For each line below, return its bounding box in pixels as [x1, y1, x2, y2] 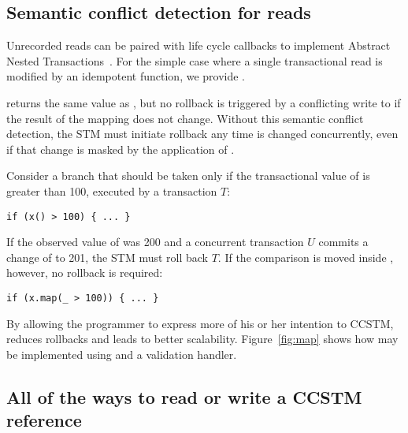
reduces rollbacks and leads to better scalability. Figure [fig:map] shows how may [6, 330, 399, 347]
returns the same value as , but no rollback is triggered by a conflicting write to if [6, 94, 401, 110]
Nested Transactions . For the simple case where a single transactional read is [6, 52, 383, 69]
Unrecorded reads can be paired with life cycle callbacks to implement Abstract [6, 37, 391, 54]
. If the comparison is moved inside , [217, 248, 394, 265]
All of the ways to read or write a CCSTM [6, 384, 362, 409]
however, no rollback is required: [6, 264, 163, 281]
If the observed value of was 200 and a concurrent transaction [6, 233, 304, 250]
